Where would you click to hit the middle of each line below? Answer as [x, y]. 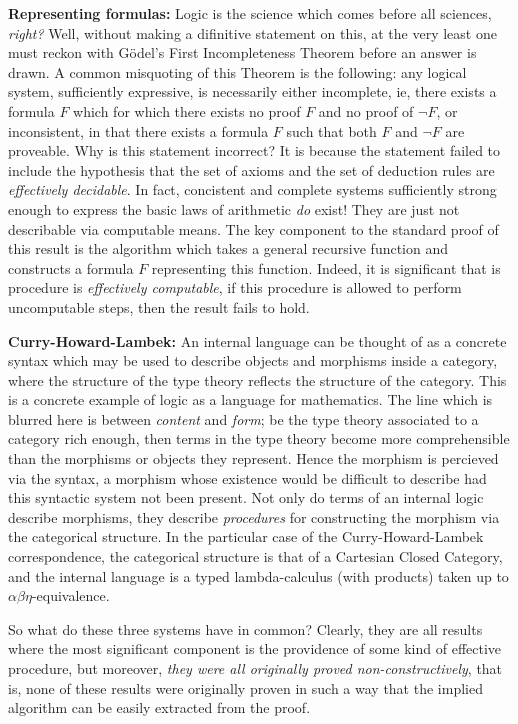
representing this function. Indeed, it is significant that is [326, 267]
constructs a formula [71, 267]
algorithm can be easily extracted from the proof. [159, 707]
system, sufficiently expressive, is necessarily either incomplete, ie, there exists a [252, 91]
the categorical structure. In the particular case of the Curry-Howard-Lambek [246, 536]
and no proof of [366, 110]
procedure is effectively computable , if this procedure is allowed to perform [235, 287]
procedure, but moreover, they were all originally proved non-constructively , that [255, 668]
